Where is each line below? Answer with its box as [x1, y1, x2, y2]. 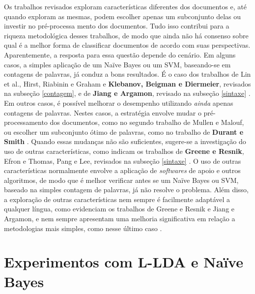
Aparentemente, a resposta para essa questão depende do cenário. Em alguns [4, 49, 236, 59]
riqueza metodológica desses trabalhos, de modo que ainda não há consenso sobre [4, 30, 249, 40]
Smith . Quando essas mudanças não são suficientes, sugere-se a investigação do [4, 136, 246, 147]
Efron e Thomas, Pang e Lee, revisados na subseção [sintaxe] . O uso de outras [4, 155, 241, 166]
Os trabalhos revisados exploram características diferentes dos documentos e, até [4, 1, 247, 11]
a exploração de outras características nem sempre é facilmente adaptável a [4, 194, 230, 204]
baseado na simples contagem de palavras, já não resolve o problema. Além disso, [4, 184, 249, 195]
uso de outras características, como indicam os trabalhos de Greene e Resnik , [4, 146, 244, 156]
